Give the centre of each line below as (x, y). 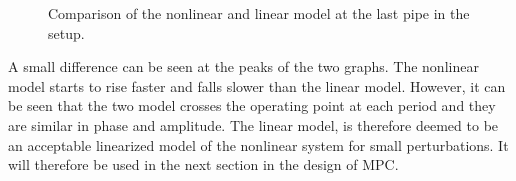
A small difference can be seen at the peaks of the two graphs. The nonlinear (243, 66)
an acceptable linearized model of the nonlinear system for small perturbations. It (258, 144)
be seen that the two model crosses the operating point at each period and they (252, 105)
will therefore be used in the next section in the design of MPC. (203, 164)
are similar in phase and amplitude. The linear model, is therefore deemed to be (253, 124)
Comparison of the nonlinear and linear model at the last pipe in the (259, 13)
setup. (66, 32)
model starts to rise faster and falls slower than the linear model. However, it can (257, 85)
